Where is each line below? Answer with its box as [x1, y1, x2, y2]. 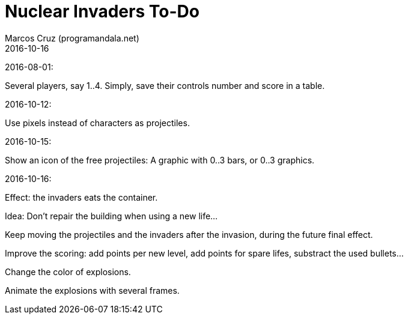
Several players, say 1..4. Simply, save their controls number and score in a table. [5, 80, 325, 91]
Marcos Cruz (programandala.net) [5, 32, 139, 43]
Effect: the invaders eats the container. [5, 192, 158, 202]
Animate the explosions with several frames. [5, 285, 180, 296]
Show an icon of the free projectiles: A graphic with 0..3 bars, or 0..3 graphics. [5, 154, 315, 165]
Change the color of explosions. [5, 266, 131, 277]
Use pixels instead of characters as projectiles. [5, 117, 190, 128]
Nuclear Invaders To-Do [5, 1, 199, 22]
